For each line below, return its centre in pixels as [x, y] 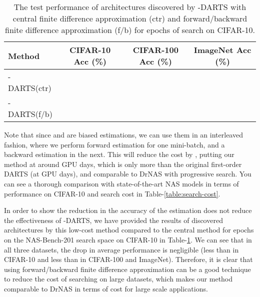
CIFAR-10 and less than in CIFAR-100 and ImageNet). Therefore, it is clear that [128, 259]
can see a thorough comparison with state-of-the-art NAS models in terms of [121, 183]
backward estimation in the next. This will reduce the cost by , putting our [119, 154]
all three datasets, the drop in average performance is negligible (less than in [121, 249]
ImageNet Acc [222, 50]
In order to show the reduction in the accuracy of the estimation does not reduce [128, 210]
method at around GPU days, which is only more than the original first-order [123, 164]
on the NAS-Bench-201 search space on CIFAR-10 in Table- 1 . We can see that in [128, 239]
